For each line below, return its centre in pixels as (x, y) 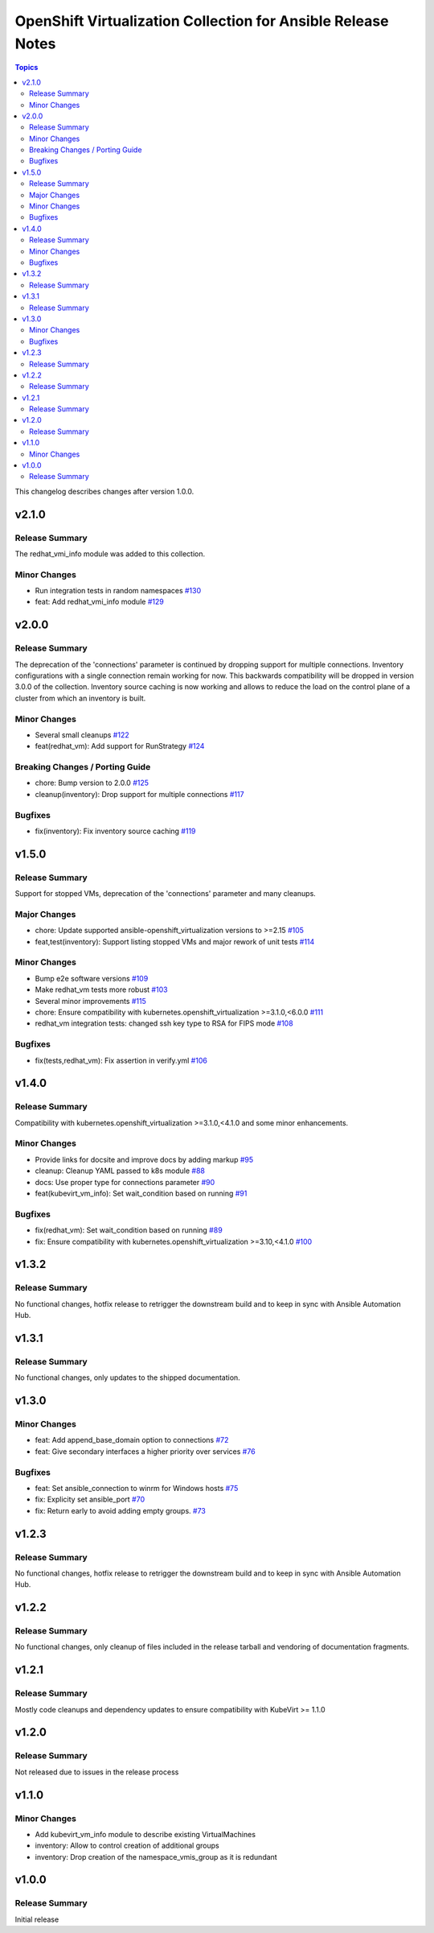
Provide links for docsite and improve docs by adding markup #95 (144, 1159)
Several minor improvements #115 (90, 1001)
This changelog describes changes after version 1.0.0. (104, 491)
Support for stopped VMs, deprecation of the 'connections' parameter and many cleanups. (166, 894)
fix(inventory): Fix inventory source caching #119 (115, 831)
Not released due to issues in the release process (97, 1772)
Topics (27, 68)
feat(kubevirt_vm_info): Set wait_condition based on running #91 (141, 1194)
